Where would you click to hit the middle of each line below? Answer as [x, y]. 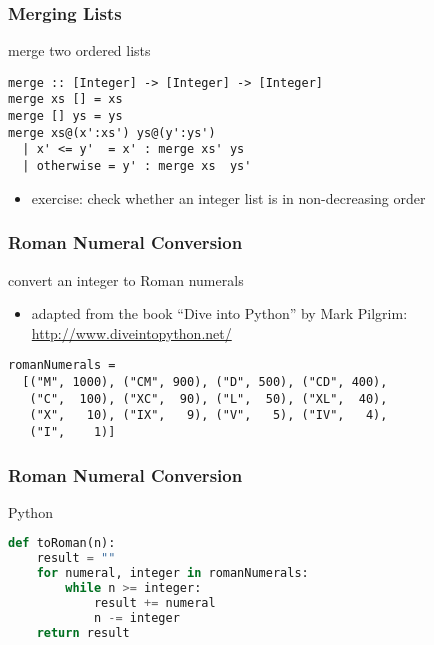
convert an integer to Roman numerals [126, 279]
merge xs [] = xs [65, 99]
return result [83, 632]
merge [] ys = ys [65, 116]
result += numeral [154, 602]
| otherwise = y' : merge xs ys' [137, 166]
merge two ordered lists [79, 50]
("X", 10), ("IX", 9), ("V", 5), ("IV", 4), [208, 415]
